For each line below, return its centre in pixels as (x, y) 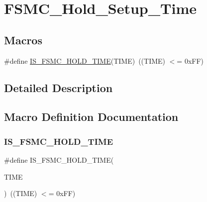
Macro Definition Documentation (91, 117)
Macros (23, 40)
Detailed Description (58, 87)
